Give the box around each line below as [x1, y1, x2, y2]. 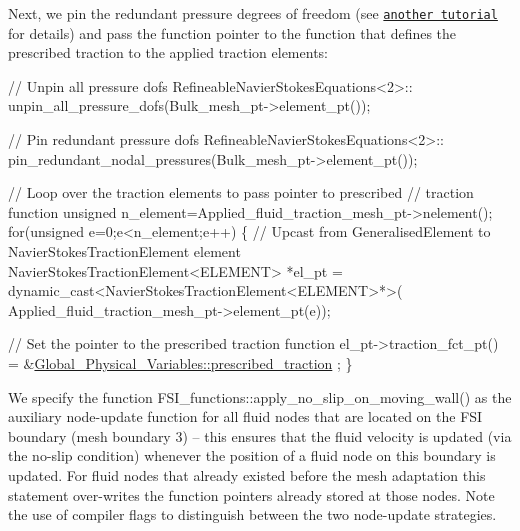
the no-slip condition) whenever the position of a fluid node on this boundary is [8, 445, 496, 466]
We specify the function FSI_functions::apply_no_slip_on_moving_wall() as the [8, 386, 512, 407]
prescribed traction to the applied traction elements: [8, 42, 328, 63]
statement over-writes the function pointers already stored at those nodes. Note [8, 484, 495, 505]
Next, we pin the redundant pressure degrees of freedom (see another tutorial [8, 3, 498, 23]
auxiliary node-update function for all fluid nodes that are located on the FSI [8, 406, 483, 427]
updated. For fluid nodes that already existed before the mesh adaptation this [8, 464, 486, 485]
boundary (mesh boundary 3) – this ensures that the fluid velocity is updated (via [8, 425, 512, 446]
